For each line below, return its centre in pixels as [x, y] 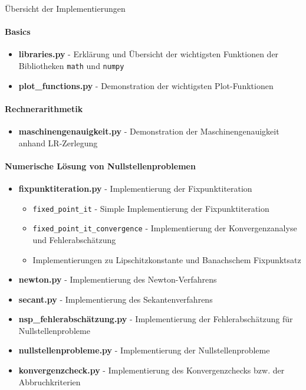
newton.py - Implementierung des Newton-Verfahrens [118, 279]
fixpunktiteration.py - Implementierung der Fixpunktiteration [135, 189]
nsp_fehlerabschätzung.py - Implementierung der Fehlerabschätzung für [156, 319]
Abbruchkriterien [50, 381]
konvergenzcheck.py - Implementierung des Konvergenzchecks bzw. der [152, 370]
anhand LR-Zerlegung [58, 142]
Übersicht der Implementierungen [65, 8]
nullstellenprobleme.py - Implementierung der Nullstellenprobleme [144, 350]
